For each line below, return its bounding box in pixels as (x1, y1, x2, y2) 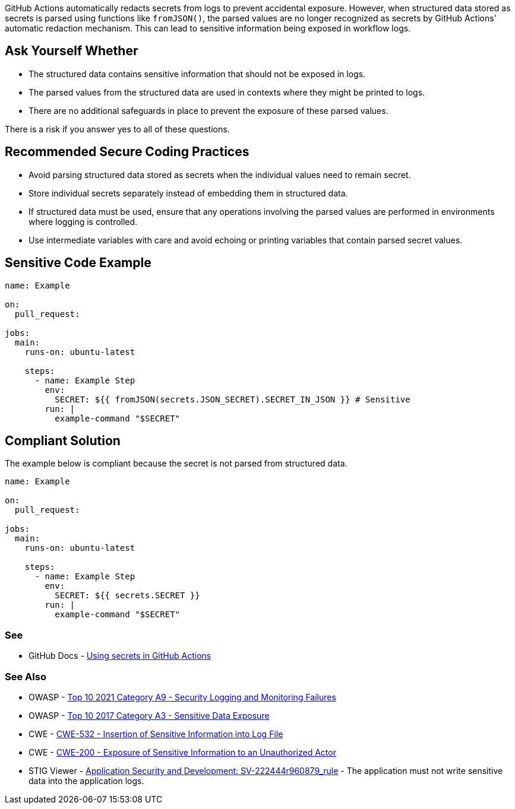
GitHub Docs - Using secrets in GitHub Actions (29, 651, 211, 661)
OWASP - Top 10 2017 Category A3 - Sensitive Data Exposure (29, 710, 270, 721)
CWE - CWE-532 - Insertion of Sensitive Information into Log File (29, 728, 283, 739)
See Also (5, 670, 46, 683)
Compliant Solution (5, 433, 121, 448)
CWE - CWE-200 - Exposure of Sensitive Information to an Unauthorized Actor (29, 747, 336, 757)
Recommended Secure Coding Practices (5, 144, 249, 160)
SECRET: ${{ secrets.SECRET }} (55, 591, 200, 601)
